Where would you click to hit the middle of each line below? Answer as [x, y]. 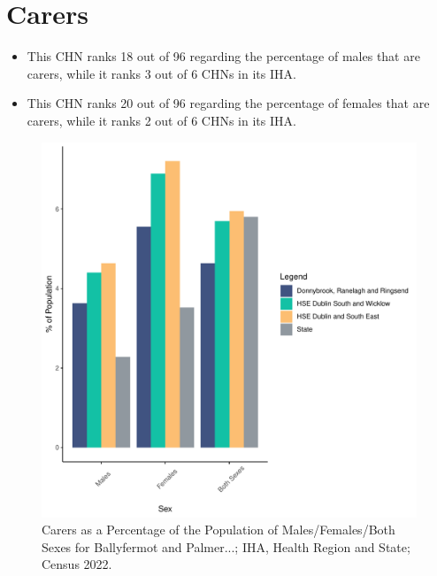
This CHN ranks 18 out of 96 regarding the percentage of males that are [223, 56]
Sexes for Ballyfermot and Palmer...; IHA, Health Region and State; [226, 546]
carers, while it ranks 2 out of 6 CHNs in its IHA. [161, 120]
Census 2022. [77, 564]
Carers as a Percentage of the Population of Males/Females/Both [218, 530]
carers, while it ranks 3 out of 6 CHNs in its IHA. [161, 73]
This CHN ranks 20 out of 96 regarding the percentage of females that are [228, 103]
